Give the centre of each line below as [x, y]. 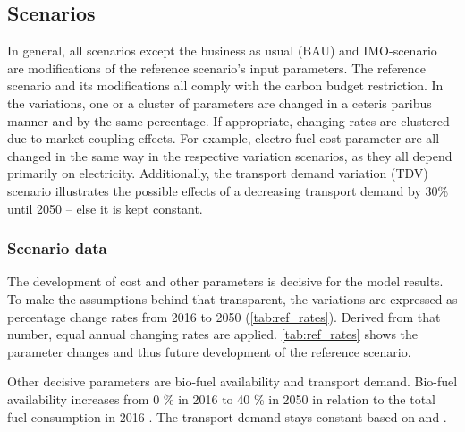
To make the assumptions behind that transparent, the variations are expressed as [232, 298]
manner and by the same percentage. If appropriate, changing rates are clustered [228, 120]
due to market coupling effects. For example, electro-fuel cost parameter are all [224, 138]
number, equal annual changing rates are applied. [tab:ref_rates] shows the [213, 334]
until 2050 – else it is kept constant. [105, 208]
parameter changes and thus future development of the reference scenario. [209, 351]
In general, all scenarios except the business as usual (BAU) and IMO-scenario [222, 51]
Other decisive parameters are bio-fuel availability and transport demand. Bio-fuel [232, 381]
